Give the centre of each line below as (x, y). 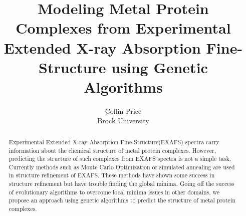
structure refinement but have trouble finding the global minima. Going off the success (121, 184)
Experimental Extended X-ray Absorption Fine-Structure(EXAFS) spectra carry (114, 142)
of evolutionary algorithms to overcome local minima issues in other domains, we (114, 192)
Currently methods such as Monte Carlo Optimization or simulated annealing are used (122, 167)
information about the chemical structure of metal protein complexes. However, (112, 150)
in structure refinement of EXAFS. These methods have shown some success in (112, 175)
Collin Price (123, 111)
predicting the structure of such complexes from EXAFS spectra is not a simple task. (120, 159)
